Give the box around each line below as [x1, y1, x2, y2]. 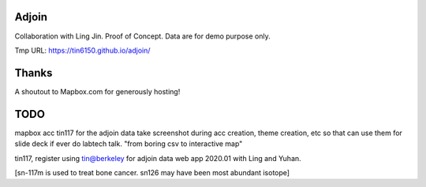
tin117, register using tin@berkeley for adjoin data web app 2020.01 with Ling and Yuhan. [14, 153, 301, 163]
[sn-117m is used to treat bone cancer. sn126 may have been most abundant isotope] [14, 167, 290, 177]
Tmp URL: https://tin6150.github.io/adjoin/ [14, 46, 151, 55]
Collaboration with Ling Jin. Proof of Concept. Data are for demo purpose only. [14, 31, 271, 41]
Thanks [14, 66, 53, 79]
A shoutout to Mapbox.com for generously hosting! [14, 86, 181, 96]
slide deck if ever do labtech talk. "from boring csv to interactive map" [14, 139, 243, 148]
